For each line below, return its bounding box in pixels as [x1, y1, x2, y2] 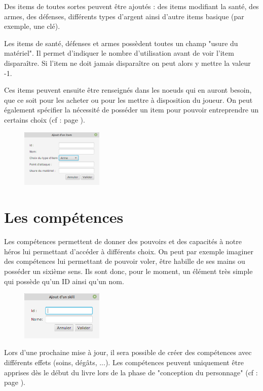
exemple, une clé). [4, 21, 60, 31]
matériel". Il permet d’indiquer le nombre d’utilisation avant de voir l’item [4, 48, 234, 58]
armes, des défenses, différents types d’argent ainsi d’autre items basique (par [4, 11, 244, 21]
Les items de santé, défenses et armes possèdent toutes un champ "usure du [4, 37, 238, 48]
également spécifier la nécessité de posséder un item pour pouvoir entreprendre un [4, 104, 259, 115]
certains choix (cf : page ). [4, 114, 85, 125]
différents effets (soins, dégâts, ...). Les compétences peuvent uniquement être [4, 357, 244, 367]
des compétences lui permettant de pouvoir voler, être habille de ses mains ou [4, 256, 245, 266]
